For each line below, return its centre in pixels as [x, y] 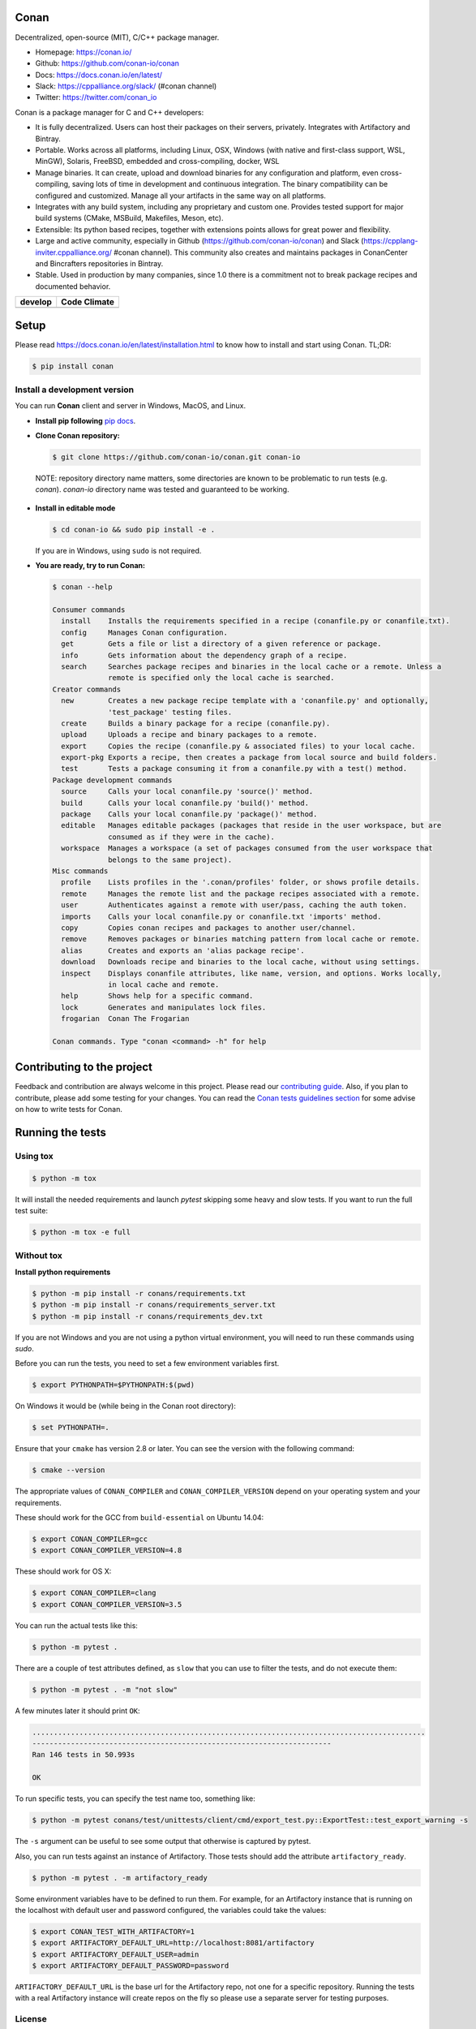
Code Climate [88, 302]
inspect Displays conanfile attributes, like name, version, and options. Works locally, [251, 973]
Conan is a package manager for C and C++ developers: [109, 112]
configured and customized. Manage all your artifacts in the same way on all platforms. [180, 196]
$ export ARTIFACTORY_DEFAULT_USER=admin [116, 1954]
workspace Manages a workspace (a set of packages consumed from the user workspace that [247, 849]
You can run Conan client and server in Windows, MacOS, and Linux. [131, 406]
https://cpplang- [391, 241]
